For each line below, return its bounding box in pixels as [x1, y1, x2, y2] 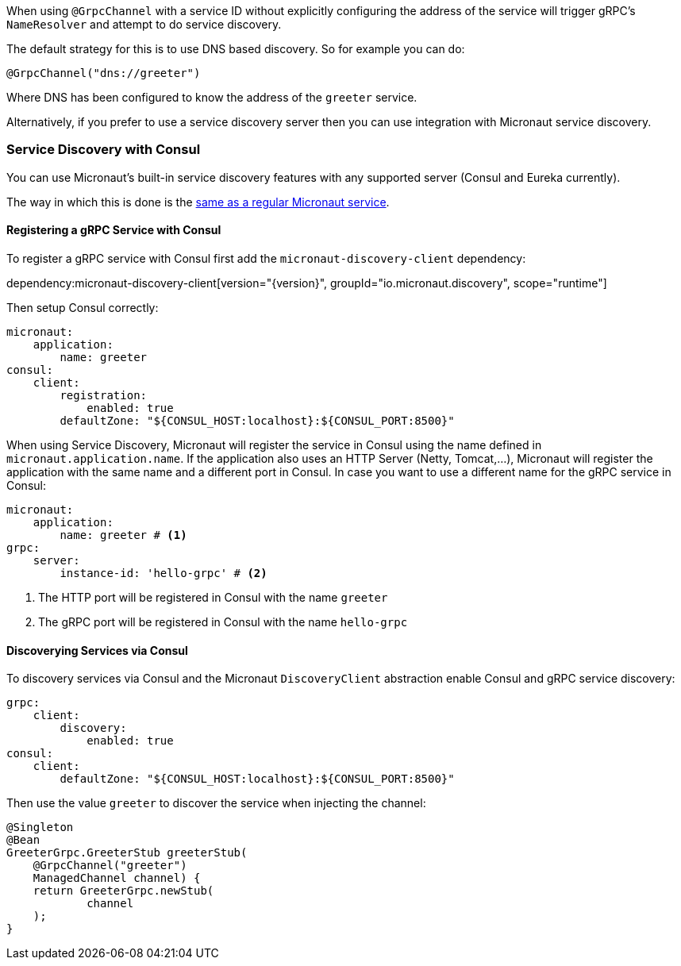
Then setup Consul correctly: [6, 300, 159, 314]
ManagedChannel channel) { [33, 872, 201, 885]
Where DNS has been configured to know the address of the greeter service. [6, 90, 417, 104]
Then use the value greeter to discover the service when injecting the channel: [6, 796, 426, 810]
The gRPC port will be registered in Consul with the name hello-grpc [38, 614, 408, 629]
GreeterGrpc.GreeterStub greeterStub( [6, 846, 248, 860]
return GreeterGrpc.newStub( [33, 884, 214, 898]
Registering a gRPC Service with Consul [6, 223, 221, 237]
